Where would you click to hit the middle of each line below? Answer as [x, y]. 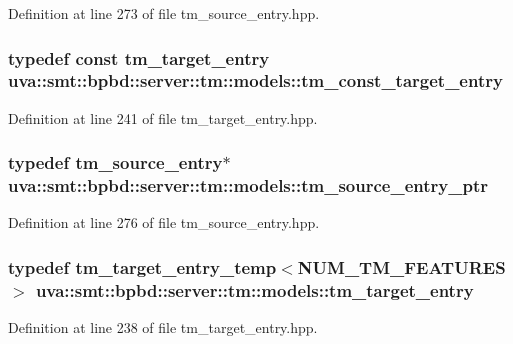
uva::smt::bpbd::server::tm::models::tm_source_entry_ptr [248, 185]
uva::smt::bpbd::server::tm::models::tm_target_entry [254, 289]
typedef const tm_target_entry [139, 57]
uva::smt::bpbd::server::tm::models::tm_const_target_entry [255, 80]
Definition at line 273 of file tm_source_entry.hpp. [164, 13]
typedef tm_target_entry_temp [142, 266]
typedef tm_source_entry [115, 162]
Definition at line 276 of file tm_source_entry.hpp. [164, 222]
